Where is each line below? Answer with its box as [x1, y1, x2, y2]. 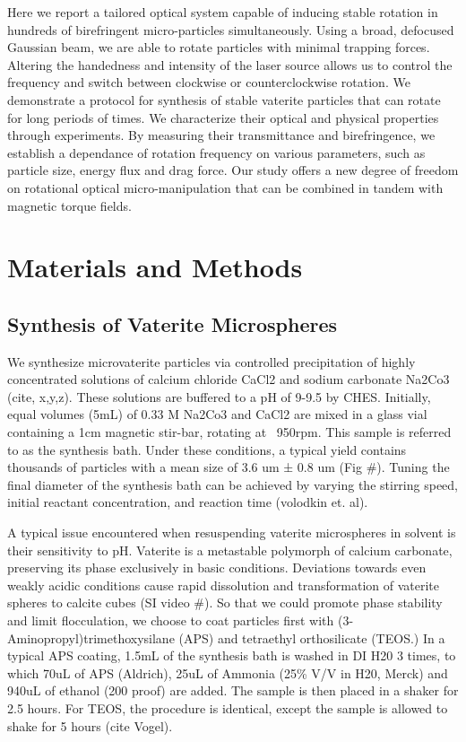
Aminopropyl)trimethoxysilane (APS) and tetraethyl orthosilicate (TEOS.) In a [7, 628, 445, 647]
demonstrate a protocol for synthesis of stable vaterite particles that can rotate [7, 90, 441, 109]
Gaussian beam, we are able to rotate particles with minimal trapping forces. [7, 38, 430, 57]
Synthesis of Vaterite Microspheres [7, 310, 338, 337]
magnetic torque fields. [7, 196, 132, 214]
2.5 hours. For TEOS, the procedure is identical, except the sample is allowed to [7, 698, 448, 717]
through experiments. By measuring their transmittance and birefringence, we [7, 126, 436, 144]
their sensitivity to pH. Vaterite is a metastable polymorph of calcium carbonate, [7, 540, 453, 559]
